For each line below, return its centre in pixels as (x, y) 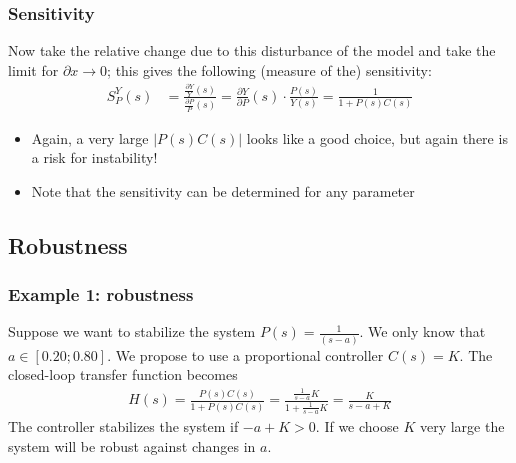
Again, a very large (90, 137)
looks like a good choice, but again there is (377, 137)
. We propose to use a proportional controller (245, 354)
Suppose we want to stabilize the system (132, 331)
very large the (462, 425)
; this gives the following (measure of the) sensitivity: (269, 69)
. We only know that (422, 331)
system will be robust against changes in (132, 445)
